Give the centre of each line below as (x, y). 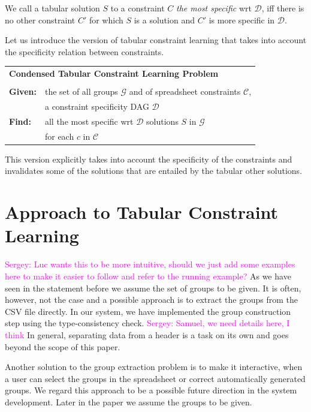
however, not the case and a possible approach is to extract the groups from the (151, 300)
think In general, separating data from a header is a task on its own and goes (147, 334)
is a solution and (164, 19)
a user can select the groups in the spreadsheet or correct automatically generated (155, 378)
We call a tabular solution (52, 8)
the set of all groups (81, 91)
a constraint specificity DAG (97, 106)
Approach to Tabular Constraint (142, 212)
